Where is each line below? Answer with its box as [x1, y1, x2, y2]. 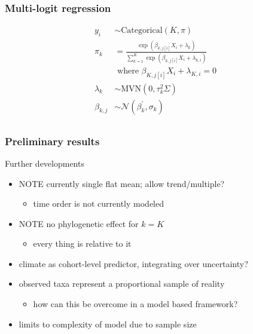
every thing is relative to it [33, 237, 132, 250]
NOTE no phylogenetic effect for [19, 217, 139, 229]
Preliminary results [5, 133, 100, 148]
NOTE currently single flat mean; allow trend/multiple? [19, 177, 225, 189]
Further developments [5, 157, 84, 169]
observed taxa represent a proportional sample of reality [19, 277, 225, 290]
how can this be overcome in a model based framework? [33, 298, 238, 310]
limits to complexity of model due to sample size [19, 317, 197, 330]
